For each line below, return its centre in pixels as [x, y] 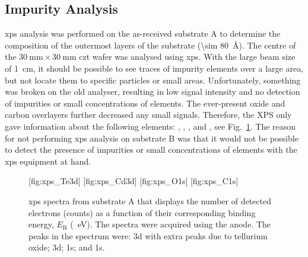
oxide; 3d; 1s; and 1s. [67, 247]
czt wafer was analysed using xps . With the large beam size [187, 57]
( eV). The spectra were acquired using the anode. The [171, 224]
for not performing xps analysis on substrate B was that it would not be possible [152, 138]
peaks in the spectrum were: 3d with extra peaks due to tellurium [148, 235]
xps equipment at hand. [48, 161]
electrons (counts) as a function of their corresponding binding [142, 212]
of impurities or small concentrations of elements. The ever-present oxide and [145, 103]
